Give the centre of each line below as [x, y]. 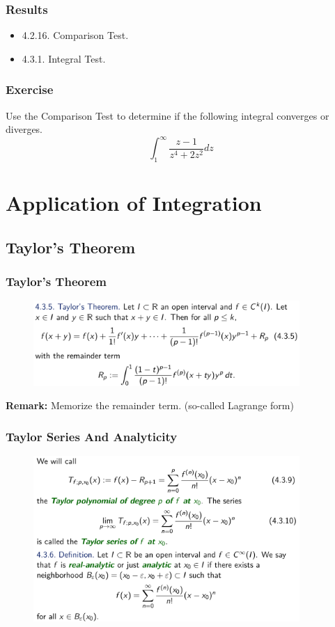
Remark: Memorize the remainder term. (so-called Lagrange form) [150, 405]
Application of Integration [134, 203]
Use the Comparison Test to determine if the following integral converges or [167, 115]
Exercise [30, 89]
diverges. [24, 129]
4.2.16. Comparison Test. [75, 35]
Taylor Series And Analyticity [92, 436]
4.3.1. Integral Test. [64, 58]
